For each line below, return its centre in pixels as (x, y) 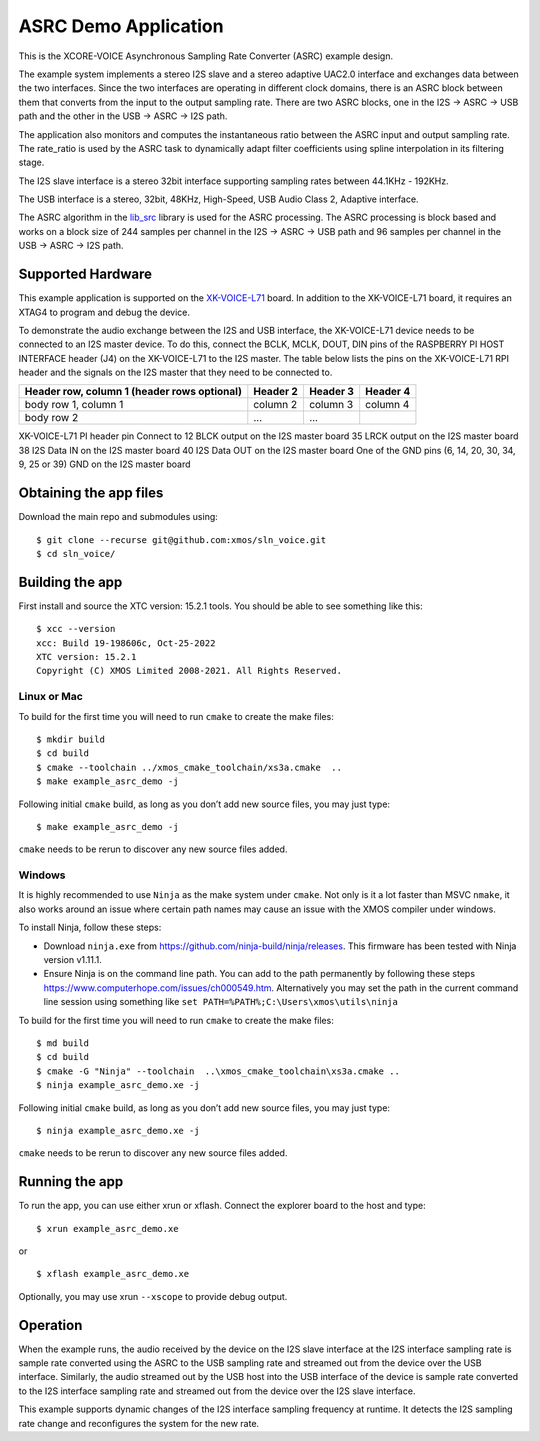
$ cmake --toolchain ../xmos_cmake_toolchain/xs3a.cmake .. (189, 767)
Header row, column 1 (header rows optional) (133, 392)
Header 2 (276, 392)
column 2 (275, 405)
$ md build (63, 1043)
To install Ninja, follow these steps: (90, 927)
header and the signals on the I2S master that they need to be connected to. (175, 372)
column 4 (387, 405)
